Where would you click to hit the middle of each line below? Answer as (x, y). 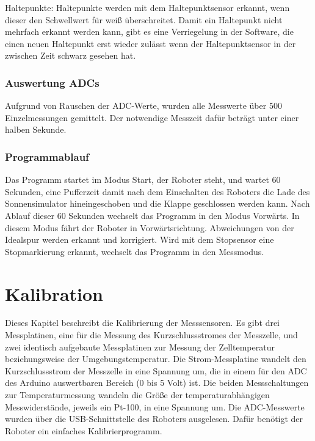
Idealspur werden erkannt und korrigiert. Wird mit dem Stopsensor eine (139, 239)
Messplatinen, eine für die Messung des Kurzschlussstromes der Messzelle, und (151, 335)
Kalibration (54, 293)
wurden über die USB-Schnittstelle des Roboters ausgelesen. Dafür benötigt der (154, 419)
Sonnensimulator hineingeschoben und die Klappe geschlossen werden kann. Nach (157, 203)
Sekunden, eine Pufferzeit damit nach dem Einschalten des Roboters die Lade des (157, 191)
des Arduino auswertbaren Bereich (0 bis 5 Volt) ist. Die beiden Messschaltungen (157, 383)
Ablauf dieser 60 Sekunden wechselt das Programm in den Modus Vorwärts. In (152, 215)
